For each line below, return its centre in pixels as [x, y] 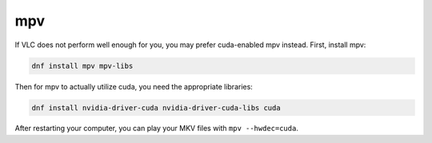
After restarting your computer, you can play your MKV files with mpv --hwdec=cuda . [157, 129]
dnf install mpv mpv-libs [82, 66]
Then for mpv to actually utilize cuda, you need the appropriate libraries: [134, 86]
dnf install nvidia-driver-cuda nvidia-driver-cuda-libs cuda [156, 107]
